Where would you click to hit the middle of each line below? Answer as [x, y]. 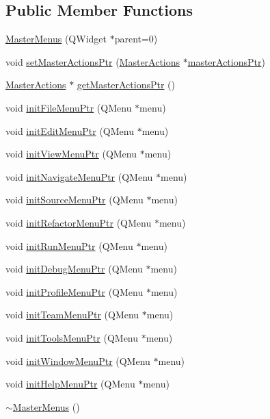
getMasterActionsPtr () [126, 85]
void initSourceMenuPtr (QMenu [75, 200]
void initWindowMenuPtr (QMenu [78, 360]
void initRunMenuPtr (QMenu [69, 245]
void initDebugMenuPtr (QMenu [74, 269]
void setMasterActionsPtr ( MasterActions [93, 61]
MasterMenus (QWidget [56, 39]
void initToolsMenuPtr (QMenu [72, 337]
